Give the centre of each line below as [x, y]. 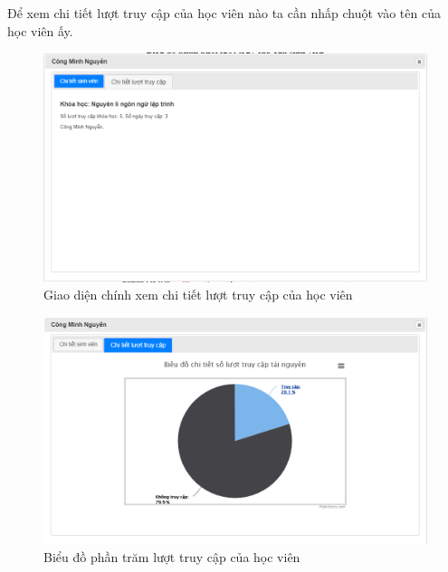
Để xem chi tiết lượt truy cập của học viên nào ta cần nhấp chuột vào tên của [224, 13]
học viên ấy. [40, 30]
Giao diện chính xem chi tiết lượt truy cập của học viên [198, 295]
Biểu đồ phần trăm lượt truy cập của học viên [172, 557]
